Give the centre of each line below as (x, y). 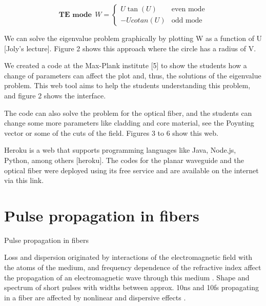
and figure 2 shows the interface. (55, 95)
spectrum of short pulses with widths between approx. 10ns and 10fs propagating (131, 287)
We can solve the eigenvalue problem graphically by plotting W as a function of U (133, 38)
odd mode (187, 20)
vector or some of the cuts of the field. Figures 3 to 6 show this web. (111, 132)
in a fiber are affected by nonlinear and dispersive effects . (95, 297)
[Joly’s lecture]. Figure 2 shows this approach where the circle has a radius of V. (130, 48)
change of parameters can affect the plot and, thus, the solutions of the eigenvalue (133, 75)
